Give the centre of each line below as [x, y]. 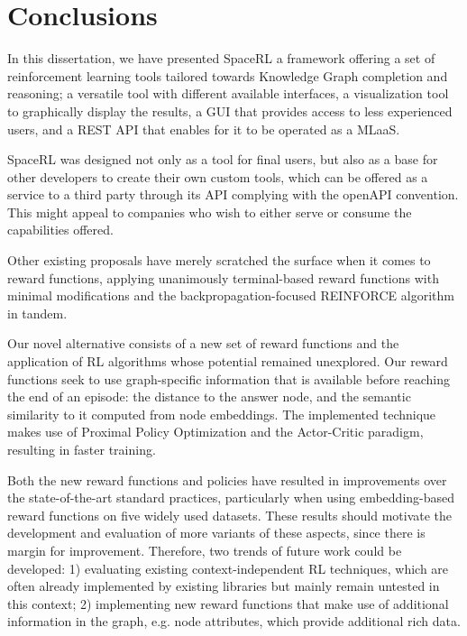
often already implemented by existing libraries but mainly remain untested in [224, 586]
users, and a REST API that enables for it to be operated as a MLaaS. [204, 129]
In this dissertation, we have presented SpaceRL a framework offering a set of [221, 58]
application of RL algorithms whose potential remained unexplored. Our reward [228, 361]
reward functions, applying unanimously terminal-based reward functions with [223, 277]
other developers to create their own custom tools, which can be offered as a [218, 176]
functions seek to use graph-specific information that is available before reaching [229, 378]
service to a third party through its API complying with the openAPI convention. [233, 194]
